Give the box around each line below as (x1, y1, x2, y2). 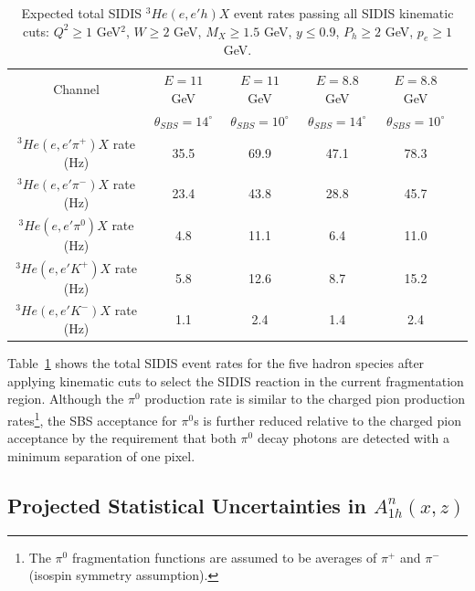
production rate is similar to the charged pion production (144, 389, 466, 408)
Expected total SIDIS (21, 4, 142, 22)
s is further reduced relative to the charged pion (194, 410, 461, 429)
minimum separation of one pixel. (7, 446, 195, 465)
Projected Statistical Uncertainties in (7, 491, 366, 519)
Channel (53, 79, 100, 99)
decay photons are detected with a (257, 428, 450, 448)
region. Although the (7, 389, 124, 408)
